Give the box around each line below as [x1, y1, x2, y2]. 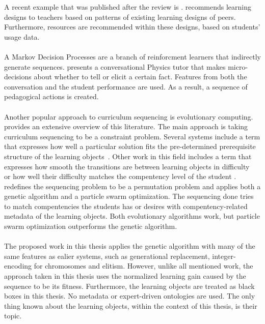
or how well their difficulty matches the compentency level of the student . [4, 171, 236, 182]
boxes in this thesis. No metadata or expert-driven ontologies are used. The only [4, 290, 255, 301]
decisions [4, 71, 32, 82]
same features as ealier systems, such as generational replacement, [4, 250, 210, 261]
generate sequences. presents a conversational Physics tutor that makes [4, 61, 226, 72]
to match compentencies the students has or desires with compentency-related [4, 200, 248, 211]
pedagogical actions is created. [4, 91, 99, 102]
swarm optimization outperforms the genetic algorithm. [4, 221, 177, 231]
